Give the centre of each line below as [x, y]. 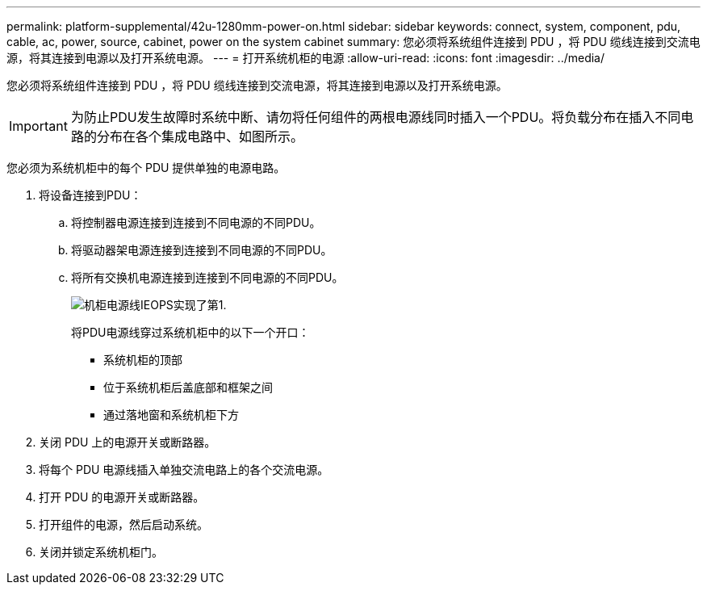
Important [38, 126]
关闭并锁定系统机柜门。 [101, 552]
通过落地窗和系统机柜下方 [171, 415]
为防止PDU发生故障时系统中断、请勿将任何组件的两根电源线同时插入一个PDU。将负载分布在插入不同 [376, 117]
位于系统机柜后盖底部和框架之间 [188, 387]
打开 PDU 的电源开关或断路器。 [122, 497]
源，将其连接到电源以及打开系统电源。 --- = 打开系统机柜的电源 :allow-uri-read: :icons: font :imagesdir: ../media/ [306, 58]
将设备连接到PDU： [90, 195]
